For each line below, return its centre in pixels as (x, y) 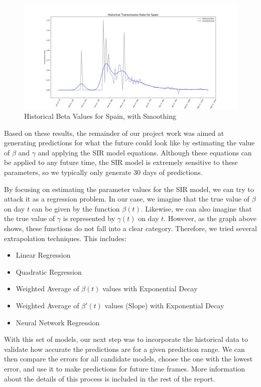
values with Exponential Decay (150, 288)
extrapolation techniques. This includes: (65, 238)
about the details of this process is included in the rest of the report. (110, 378)
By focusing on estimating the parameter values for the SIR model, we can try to (129, 189)
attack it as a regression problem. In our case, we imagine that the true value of (127, 199)
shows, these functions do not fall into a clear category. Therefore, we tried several (130, 228)
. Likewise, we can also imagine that (196, 208)
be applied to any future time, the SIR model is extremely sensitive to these (121, 162)
